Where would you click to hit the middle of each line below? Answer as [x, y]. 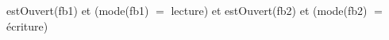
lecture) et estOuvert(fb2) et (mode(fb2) [269, 10]
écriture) [27, 25]
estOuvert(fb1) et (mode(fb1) [78, 10]
